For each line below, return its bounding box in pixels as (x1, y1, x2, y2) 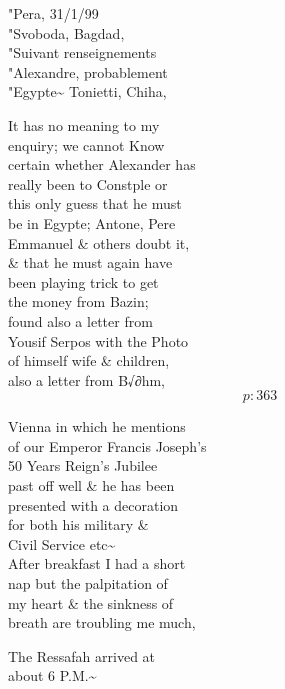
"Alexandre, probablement (8, 61, 168, 82)
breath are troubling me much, (8, 612, 196, 633)
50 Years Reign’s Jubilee (8, 455, 158, 476)
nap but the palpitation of (8, 573, 168, 594)
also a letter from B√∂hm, (8, 369, 165, 390)
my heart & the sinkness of (8, 592, 174, 613)
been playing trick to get (8, 271, 159, 292)
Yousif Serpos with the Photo (8, 330, 189, 351)
